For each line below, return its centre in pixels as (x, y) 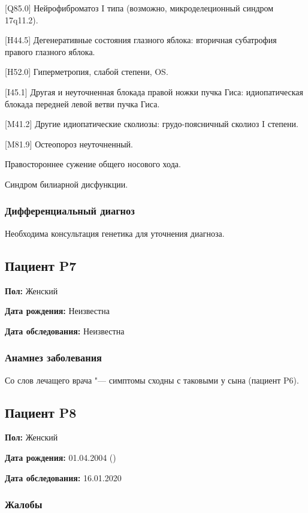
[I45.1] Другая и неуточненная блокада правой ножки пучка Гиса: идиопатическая (154, 91)
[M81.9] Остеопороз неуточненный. (69, 144)
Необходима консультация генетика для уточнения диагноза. (115, 233)
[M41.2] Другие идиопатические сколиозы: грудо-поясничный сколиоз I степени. (152, 124)
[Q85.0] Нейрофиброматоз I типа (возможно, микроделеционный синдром (139, 8)
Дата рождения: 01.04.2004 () (61, 457)
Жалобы (24, 504)
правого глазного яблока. (50, 51)
